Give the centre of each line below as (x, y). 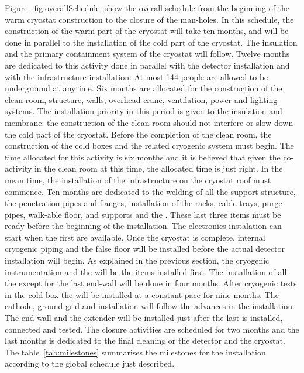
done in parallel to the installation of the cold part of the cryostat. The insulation (151, 42)
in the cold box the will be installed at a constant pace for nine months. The (142, 294)
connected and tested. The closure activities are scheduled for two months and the (152, 329)
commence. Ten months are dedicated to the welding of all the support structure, (150, 191)
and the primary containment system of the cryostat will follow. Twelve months (147, 54)
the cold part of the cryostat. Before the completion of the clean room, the (138, 134)
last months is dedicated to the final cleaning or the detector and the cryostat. (145, 341)
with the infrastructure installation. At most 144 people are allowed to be (137, 76)
